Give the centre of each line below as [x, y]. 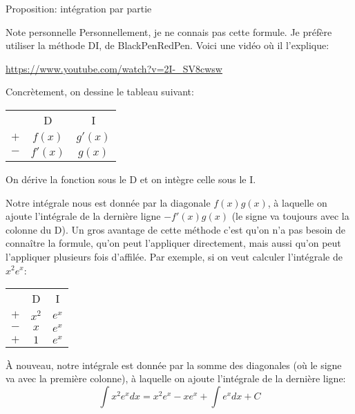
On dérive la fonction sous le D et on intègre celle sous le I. [131, 179]
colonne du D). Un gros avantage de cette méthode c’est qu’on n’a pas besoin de [176, 229]
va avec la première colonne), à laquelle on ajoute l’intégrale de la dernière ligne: [176, 378]
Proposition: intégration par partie [79, 8]
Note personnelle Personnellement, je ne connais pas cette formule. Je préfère [169, 31]
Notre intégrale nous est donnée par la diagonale [108, 202]
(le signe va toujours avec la [290, 216]
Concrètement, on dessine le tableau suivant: [100, 92]
